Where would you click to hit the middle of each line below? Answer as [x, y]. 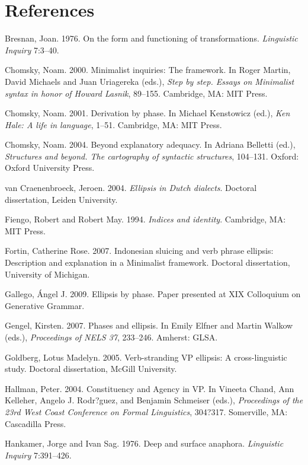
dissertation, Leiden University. [61, 199]
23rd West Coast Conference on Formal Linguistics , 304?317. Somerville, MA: [146, 411]
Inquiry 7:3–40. [32, 50]
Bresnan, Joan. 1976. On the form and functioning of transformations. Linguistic [151, 38]
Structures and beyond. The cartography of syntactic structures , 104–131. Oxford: [152, 156]
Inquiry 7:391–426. [38, 455]
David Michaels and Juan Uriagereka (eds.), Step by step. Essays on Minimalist [150, 81]
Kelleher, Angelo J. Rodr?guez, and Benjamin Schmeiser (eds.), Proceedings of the [154, 400]
